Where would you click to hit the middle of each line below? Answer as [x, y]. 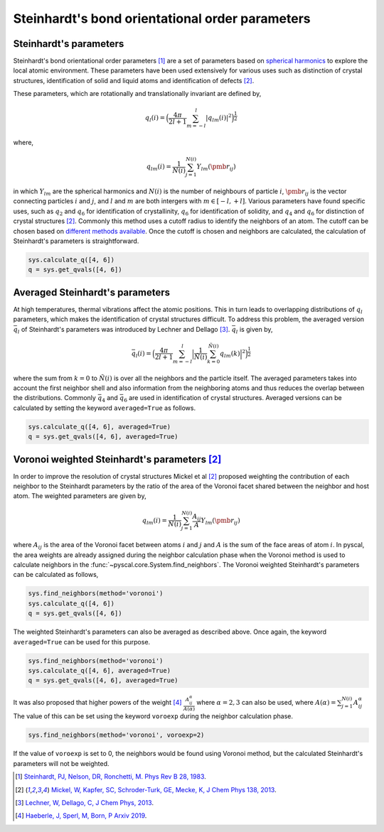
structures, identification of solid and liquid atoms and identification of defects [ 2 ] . [134, 80]
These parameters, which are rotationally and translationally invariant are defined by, [137, 94]
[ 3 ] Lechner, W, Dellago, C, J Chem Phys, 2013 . [85, 802]
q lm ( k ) [230, 354]
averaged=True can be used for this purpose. [82, 642]
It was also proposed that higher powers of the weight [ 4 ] [97, 702]
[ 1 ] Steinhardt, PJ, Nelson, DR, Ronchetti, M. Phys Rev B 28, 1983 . [111, 777]
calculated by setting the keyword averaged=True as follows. [104, 408]
